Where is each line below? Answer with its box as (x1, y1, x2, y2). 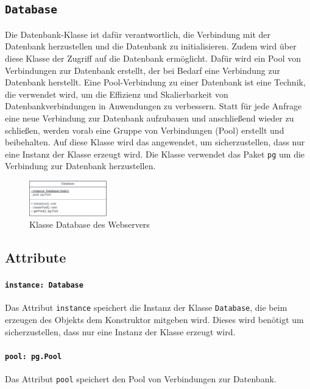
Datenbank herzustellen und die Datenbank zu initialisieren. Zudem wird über (5, 40, 297, 53)
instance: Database (5, 281, 83, 290)
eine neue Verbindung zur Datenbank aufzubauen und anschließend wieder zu (5, 111, 294, 124)
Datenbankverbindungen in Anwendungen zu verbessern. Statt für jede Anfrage (5, 100, 302, 112)
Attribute (5, 248, 66, 267)
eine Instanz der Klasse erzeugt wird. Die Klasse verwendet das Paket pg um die (5, 147, 305, 160)
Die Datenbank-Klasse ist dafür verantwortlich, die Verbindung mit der (5, 27, 271, 40)
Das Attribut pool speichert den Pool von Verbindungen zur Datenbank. (5, 373, 277, 385)
